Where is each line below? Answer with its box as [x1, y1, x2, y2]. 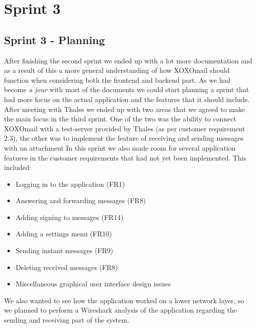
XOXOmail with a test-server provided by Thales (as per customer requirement [4, 123, 245, 133]
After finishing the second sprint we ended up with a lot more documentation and [4, 55, 253, 65]
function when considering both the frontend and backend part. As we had [4, 74, 231, 85]
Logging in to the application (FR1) [15, 178, 125, 189]
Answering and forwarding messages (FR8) [15, 195, 146, 206]
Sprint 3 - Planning [4, 32, 105, 47]
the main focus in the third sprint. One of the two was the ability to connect [4, 113, 236, 124]
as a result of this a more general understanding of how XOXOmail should [4, 65, 230, 75]
